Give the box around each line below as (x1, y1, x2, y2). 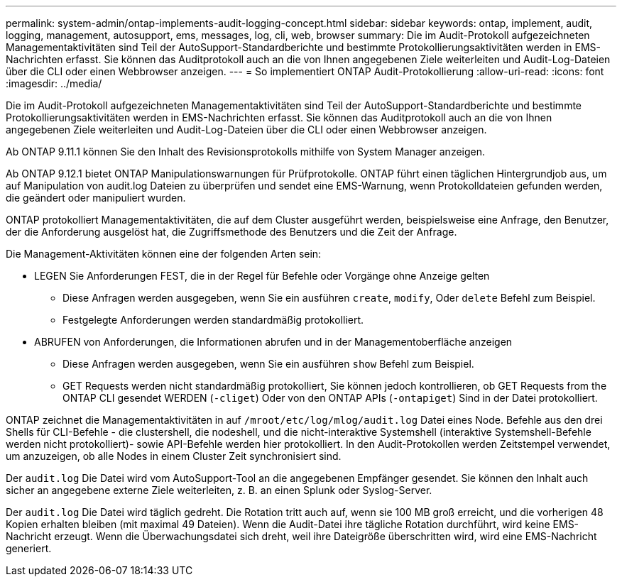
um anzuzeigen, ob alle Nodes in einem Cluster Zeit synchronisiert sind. (6, 450, 342, 462)
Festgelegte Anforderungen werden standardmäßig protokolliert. (62, 314, 364, 326)
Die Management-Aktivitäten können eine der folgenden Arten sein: (6, 248, 322, 260)
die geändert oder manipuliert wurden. (6, 192, 186, 204)
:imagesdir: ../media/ (6, 77, 102, 89)
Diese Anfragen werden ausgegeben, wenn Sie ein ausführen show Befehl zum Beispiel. (62, 358, 474, 370)
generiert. (6, 542, 52, 554)
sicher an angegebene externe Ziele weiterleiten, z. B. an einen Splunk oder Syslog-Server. (6, 484, 432, 496)
